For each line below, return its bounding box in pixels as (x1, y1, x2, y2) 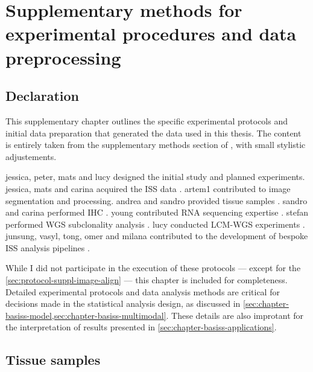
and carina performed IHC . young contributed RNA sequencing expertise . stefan (5, 206, 308, 219)
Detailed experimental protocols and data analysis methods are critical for (5, 285, 280, 298)
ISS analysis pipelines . (5, 241, 90, 254)
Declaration (5, 86, 80, 105)
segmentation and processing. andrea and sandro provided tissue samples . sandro (5, 194, 308, 207)
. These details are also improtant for (166, 309, 304, 321)
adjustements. (5, 150, 57, 162)
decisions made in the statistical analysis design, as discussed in (5, 297, 241, 310)
